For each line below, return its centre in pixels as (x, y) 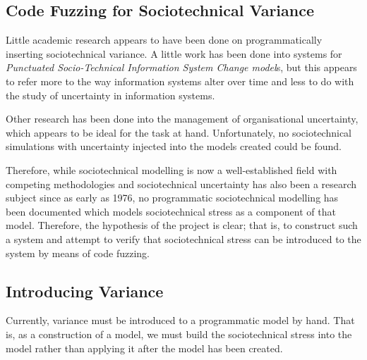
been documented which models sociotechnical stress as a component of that (171, 211)
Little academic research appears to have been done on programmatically (164, 40)
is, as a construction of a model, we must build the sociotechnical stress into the (179, 334)
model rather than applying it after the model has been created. (144, 348)
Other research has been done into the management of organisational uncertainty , (182, 119)
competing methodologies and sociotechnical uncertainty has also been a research (181, 184)
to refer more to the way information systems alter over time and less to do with (180, 81)
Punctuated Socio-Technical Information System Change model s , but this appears (181, 67)
